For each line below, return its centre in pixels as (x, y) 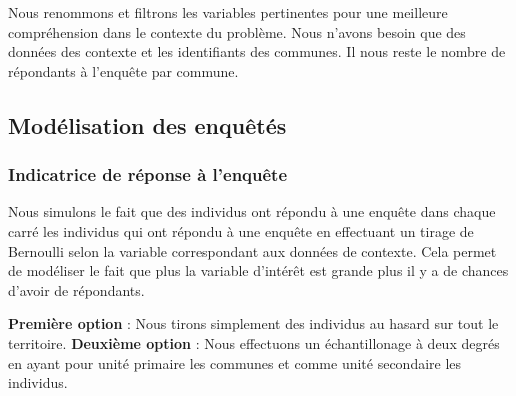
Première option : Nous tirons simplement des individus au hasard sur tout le (253, 323)
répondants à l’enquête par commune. (123, 70)
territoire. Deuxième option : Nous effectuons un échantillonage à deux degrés (254, 342)
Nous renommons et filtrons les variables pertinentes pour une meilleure (228, 12)
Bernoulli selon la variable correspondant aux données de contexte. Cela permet (252, 250)
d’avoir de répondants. (76, 289)
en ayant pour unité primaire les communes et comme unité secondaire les (235, 362)
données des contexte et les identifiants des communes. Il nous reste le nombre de (257, 51)
